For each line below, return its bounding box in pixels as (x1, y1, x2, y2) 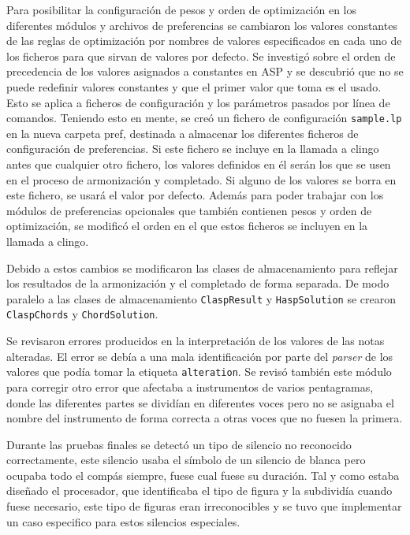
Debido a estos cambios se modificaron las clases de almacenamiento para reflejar (6, 259, 398, 276)
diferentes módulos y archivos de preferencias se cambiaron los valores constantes (6, 17, 397, 33)
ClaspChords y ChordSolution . (6, 306, 158, 322)
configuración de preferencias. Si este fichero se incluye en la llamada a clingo (6, 140, 379, 157)
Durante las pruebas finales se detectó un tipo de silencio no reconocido (6, 436, 352, 452)
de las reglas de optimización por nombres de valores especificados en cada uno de (6, 32, 402, 49)
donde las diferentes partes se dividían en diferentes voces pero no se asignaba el (6, 394, 394, 411)
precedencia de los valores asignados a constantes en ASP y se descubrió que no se (6, 63, 404, 80)
